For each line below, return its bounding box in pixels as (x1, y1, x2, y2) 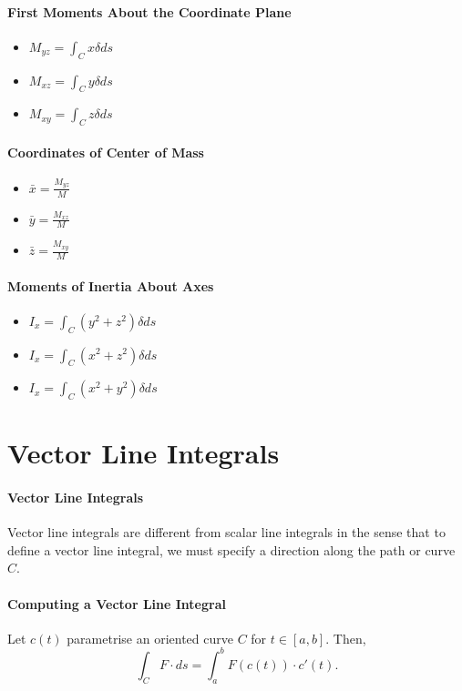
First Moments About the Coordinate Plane (7, 2, 292, 21)
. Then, (325, 628, 366, 647)
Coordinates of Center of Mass (7, 142, 204, 161)
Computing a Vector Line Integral (7, 594, 226, 613)
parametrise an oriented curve (67, 628, 233, 647)
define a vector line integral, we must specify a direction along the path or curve (7, 540, 456, 559)
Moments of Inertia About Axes (7, 276, 214, 295)
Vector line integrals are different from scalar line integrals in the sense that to (7, 523, 446, 542)
